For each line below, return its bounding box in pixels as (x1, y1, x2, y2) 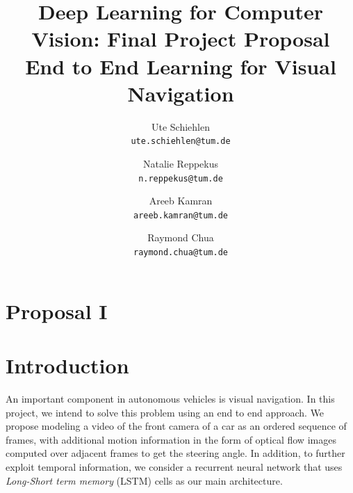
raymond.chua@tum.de (133, 248, 229, 258)
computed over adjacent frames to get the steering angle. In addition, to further (6, 446, 345, 460)
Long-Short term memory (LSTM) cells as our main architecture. (6, 473, 283, 487)
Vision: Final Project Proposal (31, 24, 330, 53)
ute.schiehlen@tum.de (131, 136, 231, 147)
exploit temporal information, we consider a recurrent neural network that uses (6, 459, 343, 474)
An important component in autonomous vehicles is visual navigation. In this (6, 391, 335, 405)
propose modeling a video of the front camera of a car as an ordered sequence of (6, 419, 347, 433)
